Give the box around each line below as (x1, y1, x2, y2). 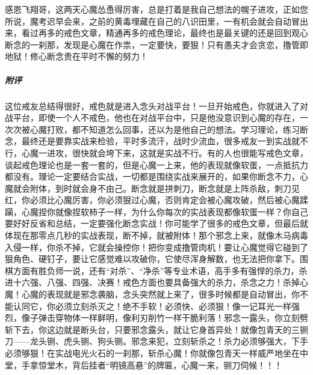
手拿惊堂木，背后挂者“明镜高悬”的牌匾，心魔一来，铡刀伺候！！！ (21, 358, 283, 371)
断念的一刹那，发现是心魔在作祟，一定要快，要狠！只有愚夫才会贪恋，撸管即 (5, 38, 308, 50)
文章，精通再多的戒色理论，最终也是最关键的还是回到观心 (80, 26, 308, 39)
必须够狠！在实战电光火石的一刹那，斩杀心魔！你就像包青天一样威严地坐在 (5, 347, 300, 359)
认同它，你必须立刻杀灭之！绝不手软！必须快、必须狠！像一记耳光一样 (13, 299, 291, 312)
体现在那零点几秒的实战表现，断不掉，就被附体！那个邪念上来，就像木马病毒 (5, 229, 308, 242)
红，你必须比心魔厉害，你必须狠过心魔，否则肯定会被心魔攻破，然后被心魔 (5, 194, 300, 206)
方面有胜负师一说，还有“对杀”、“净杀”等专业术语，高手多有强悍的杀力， (13, 264, 299, 276)
